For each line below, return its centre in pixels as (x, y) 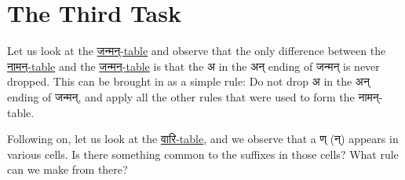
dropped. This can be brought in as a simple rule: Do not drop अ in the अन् (188, 81)
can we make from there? (67, 169)
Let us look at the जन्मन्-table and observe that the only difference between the (197, 51)
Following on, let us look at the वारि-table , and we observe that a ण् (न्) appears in (203, 139)
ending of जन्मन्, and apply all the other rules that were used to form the (181, 96)
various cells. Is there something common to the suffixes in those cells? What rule (203, 154)
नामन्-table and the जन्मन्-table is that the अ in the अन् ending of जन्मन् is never (193, 66)
